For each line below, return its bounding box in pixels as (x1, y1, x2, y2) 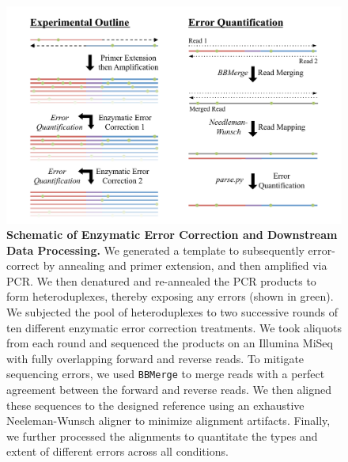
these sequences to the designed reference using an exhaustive (6, 396, 304, 413)
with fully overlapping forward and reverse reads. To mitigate (6, 350, 304, 366)
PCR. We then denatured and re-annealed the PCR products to (6, 272, 316, 289)
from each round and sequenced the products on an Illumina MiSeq (6, 335, 333, 351)
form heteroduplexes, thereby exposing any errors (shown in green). (6, 288, 334, 305)
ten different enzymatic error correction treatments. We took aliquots (6, 319, 342, 335)
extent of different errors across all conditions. (6, 443, 229, 460)
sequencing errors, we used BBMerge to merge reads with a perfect (6, 365, 325, 382)
